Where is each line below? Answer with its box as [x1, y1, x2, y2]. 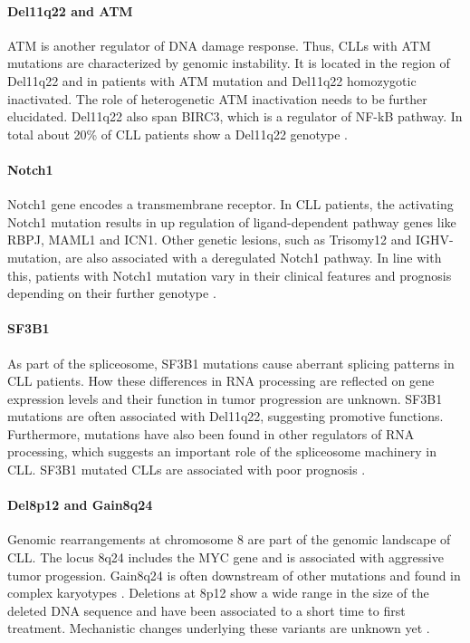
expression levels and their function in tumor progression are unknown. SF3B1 [7, 389, 443, 408]
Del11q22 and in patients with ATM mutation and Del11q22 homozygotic [7, 71, 417, 90]
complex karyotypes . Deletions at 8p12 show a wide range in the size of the [7, 583, 429, 602]
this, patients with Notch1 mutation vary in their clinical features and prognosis [7, 265, 452, 284]
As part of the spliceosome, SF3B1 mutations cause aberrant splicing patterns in [7, 353, 455, 372]
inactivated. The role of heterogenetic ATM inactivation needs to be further [7, 89, 427, 108]
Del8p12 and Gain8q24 [7, 495, 153, 514]
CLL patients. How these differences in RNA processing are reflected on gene [7, 371, 435, 390]
